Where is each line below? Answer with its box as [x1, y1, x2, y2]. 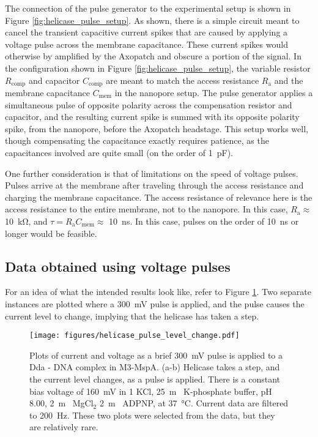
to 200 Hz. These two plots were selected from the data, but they [29, 408, 275, 421]
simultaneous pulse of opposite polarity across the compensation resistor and [5, 98, 292, 111]
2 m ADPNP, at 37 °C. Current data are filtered [99, 397, 289, 409]
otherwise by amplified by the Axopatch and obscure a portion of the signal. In [5, 50, 301, 62]
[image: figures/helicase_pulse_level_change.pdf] [29, 331, 240, 340]
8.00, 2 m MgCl [29, 397, 94, 409]
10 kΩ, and [5, 214, 48, 227]
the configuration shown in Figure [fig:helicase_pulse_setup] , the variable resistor [5, 61, 311, 74]
